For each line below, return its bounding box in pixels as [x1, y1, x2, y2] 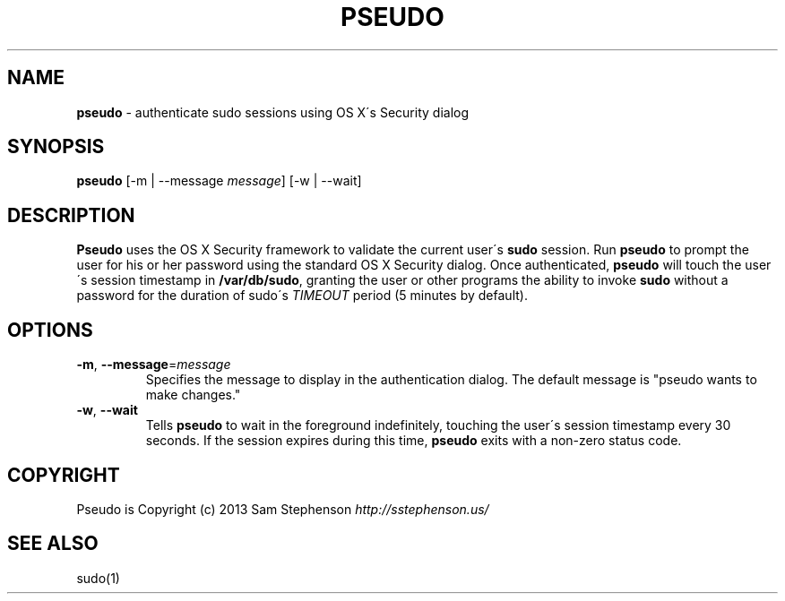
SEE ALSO [7, 532, 99, 555]
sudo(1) [76, 570, 120, 586]
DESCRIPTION [7, 203, 135, 227]
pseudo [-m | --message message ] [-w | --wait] [76, 173, 362, 189]
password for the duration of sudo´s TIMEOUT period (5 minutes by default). [76, 288, 528, 304]
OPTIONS [7, 318, 93, 341]
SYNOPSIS [7, 135, 105, 159]
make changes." [145, 387, 241, 403]
